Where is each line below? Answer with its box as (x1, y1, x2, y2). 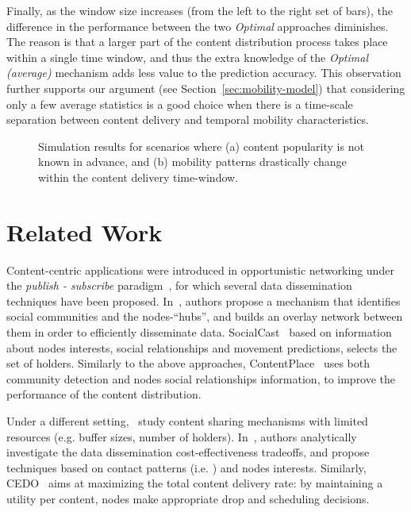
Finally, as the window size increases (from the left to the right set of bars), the (6, 2, 393, 18)
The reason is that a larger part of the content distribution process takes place (6, 33, 388, 50)
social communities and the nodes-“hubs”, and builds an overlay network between (6, 308, 403, 325)
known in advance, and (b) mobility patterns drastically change (38, 153, 347, 170)
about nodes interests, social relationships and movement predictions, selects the (6, 339, 398, 356)
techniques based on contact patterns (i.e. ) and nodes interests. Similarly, (6, 459, 367, 475)
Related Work (6, 215, 163, 248)
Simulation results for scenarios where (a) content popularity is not (38, 137, 364, 154)
